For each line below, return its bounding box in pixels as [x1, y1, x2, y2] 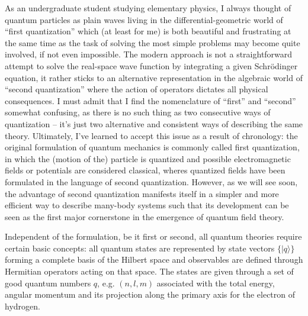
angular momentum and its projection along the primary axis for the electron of [5, 288, 296, 301]
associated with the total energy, [156, 276, 275, 289]
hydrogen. [5, 299, 40, 312]
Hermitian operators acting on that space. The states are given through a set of [5, 265, 294, 278]
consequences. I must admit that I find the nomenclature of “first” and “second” [5, 94, 296, 107]
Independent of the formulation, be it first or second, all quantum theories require [5, 230, 302, 243]
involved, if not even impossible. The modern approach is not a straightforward [5, 48, 293, 60]
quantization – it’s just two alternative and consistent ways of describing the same [5, 117, 303, 130]
